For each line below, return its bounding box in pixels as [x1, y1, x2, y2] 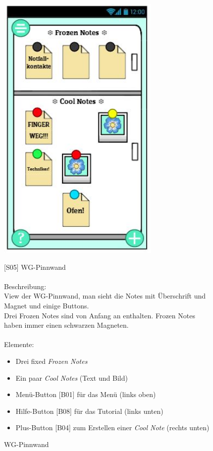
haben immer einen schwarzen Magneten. [4, 320, 129, 330]
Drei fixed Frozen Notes [15, 356, 88, 366]
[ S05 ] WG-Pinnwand [4, 261, 66, 272]
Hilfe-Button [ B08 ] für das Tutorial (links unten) [15, 405, 163, 416]
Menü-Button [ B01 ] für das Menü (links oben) [15, 389, 156, 400]
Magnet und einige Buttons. [4, 301, 89, 311]
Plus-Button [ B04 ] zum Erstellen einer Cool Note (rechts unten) [15, 422, 210, 433]
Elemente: [4, 339, 34, 350]
